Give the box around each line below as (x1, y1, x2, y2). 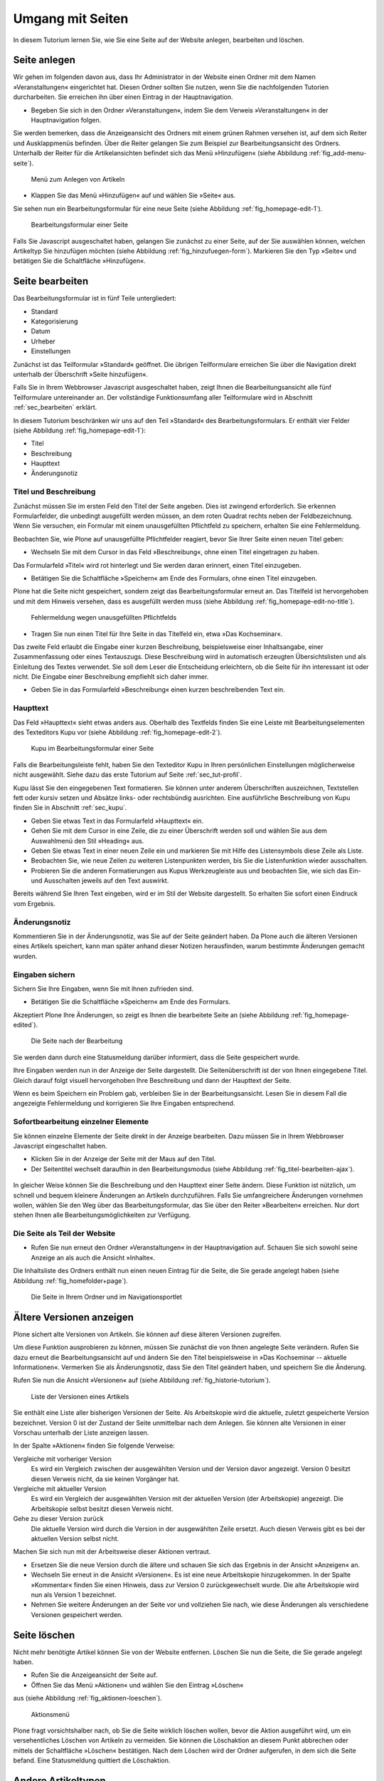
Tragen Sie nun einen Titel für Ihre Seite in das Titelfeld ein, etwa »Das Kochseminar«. (31, 629, 283, 638)
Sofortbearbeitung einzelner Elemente (13, 1117, 149, 1127)
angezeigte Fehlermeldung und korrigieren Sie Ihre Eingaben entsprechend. (13, 1099, 235, 1108)
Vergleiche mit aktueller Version (13, 1485, 107, 1492)
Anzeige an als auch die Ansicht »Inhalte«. (31, 1253, 156, 1262)
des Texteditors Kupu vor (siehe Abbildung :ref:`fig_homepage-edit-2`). (13, 728, 223, 737)
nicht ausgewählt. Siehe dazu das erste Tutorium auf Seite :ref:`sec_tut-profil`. (13, 770, 242, 779)
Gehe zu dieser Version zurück (13, 1515, 104, 1523)
